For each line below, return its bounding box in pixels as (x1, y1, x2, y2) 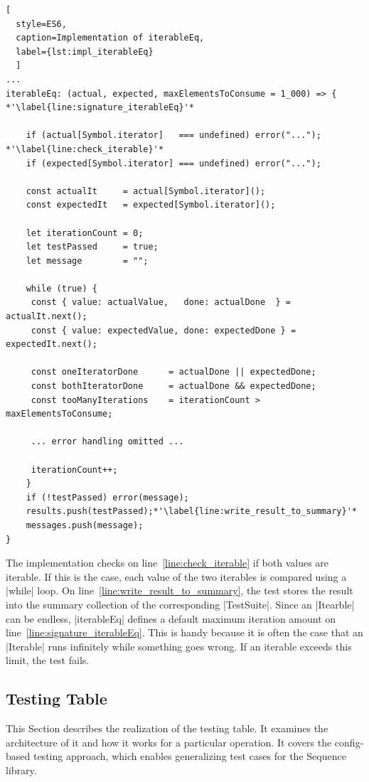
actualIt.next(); (6, 311, 87, 322)
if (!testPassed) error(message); (26, 492, 189, 503)
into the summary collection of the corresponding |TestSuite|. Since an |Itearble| (6, 596, 355, 611)
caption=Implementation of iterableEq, (16, 33, 205, 43)
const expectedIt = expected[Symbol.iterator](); (26, 200, 276, 210)
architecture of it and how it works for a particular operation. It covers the (6, 734, 332, 749)
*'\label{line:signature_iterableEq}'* (6, 102, 194, 113)
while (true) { (26, 283, 97, 294)
